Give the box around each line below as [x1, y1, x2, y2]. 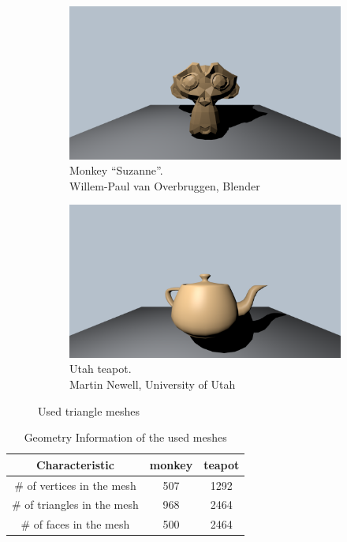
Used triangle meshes [38, 402, 140, 419]
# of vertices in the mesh [14, 476, 136, 493]
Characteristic [35, 456, 114, 472]
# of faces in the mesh [21, 516, 130, 533]
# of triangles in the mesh [12, 496, 139, 513]
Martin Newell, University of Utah [69, 375, 236, 392]
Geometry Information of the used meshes [24, 429, 227, 446]
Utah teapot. [69, 360, 132, 377]
